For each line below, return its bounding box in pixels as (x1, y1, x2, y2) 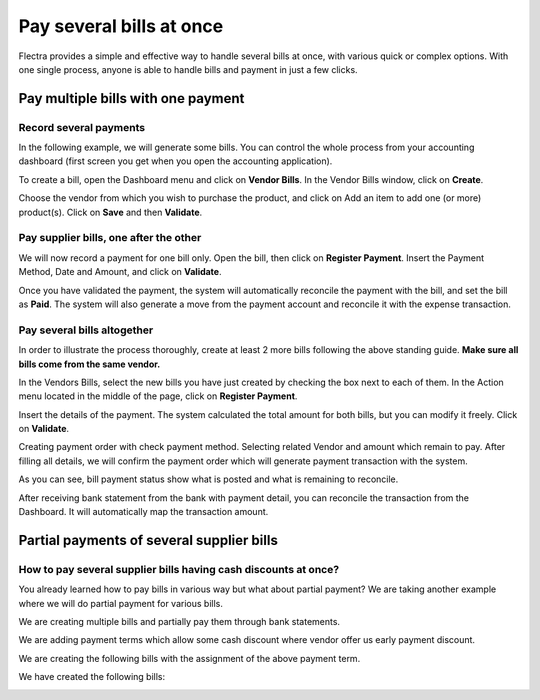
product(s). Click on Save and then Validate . (18, 206, 203, 218)
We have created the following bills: (18, 671, 165, 683)
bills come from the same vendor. (18, 358, 161, 370)
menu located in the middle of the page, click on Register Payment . (18, 390, 298, 402)
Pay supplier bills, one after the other (18, 231, 202, 245)
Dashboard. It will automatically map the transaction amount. (18, 506, 269, 518)
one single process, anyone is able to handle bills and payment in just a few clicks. (18, 63, 359, 75)
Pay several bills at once (18, 15, 224, 37)
